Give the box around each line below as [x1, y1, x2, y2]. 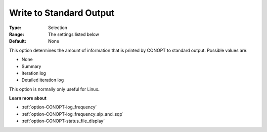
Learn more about [9, 95, 47, 101]
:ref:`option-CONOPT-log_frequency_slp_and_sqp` [21, 111, 124, 117]
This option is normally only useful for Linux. [9, 86, 100, 92]
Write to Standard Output [9, 7, 115, 18]
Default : [9, 38, 27, 44]
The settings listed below [48, 31, 99, 37]
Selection [48, 25, 68, 31]
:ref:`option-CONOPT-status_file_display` [21, 118, 105, 124]
